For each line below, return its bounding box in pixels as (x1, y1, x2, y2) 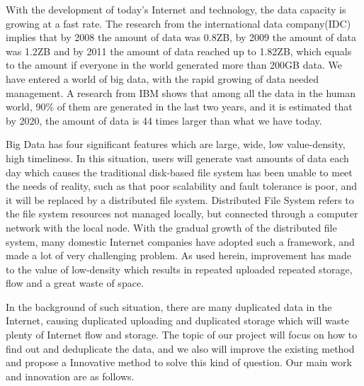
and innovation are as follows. (6, 368, 135, 383)
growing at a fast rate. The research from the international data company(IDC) (6, 16, 351, 30)
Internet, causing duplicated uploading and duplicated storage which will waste (6, 313, 349, 328)
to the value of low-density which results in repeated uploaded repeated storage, (6, 261, 353, 276)
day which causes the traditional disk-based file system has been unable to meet (6, 164, 353, 179)
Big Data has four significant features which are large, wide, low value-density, (6, 137, 346, 152)
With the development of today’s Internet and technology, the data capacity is (6, 2, 346, 16)
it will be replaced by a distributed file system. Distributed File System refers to (6, 192, 354, 207)
